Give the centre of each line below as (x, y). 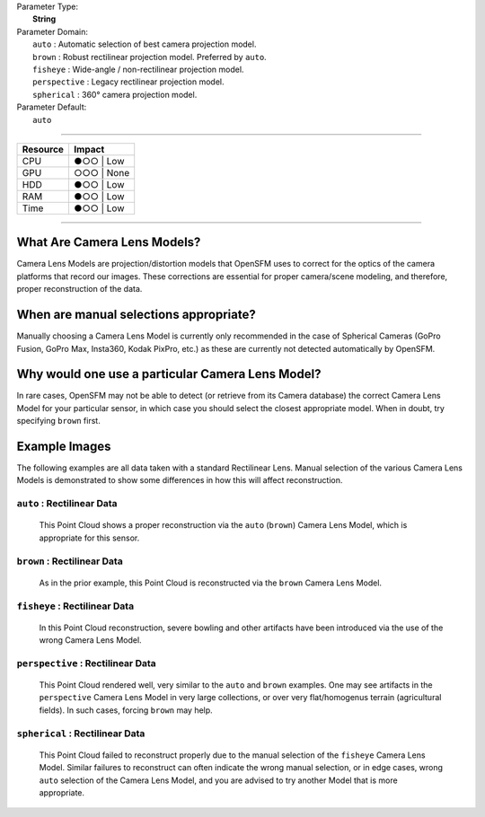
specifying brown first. (58, 421)
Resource (43, 149)
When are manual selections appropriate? (136, 315)
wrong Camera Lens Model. (91, 640)
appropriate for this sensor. (89, 538)
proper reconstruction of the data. (79, 289)
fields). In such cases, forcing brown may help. (126, 710)
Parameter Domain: (53, 31)
